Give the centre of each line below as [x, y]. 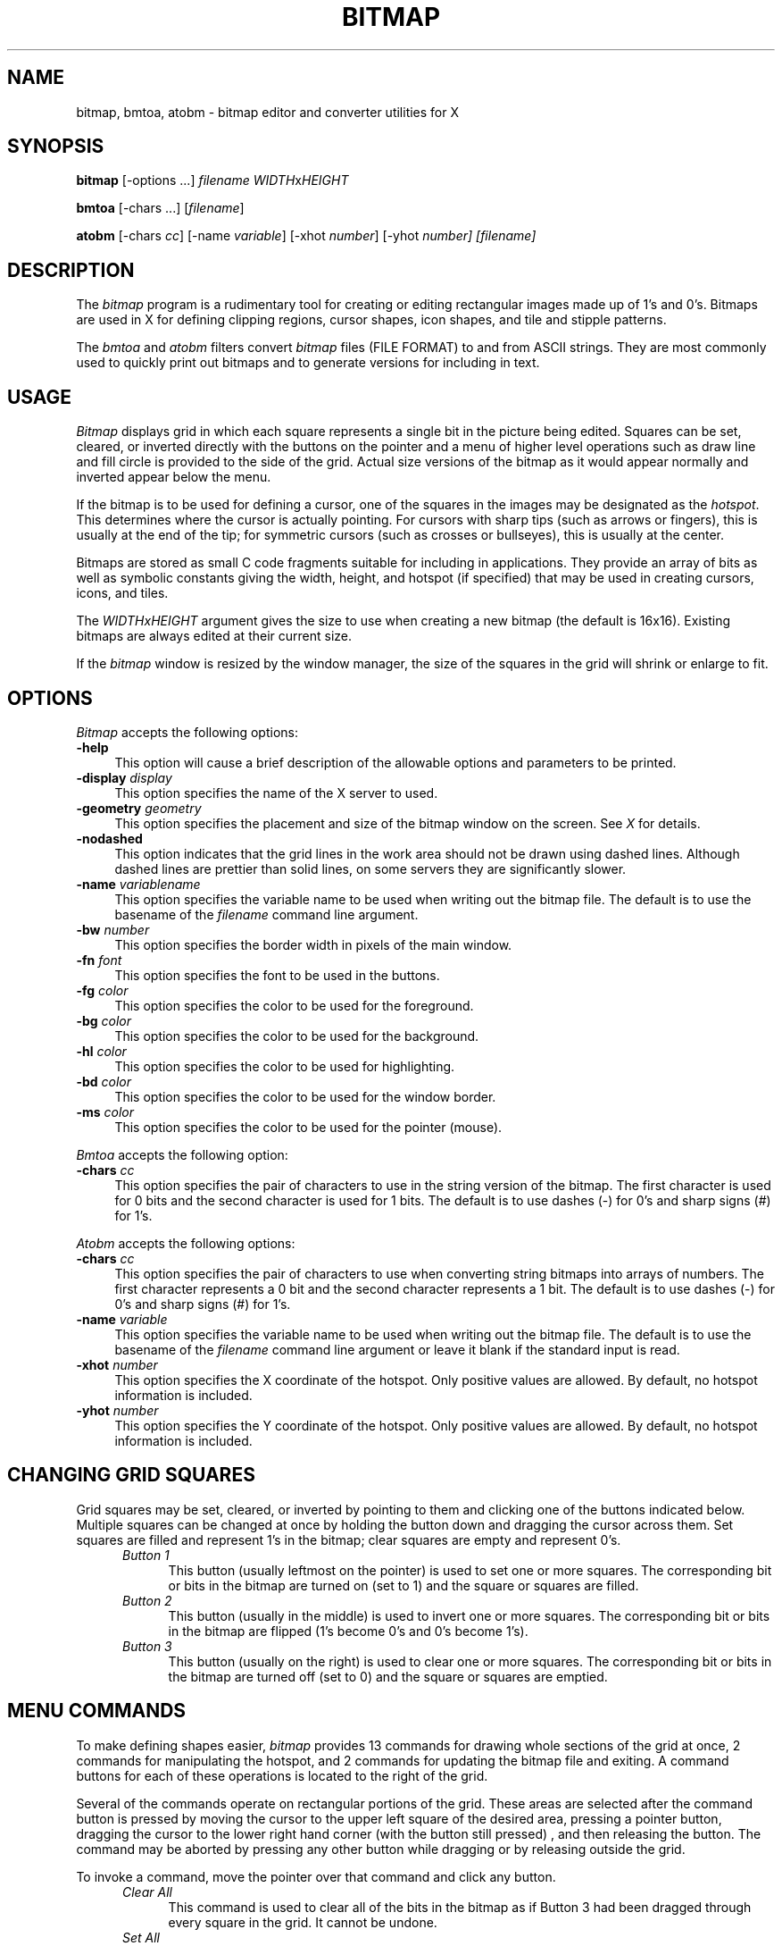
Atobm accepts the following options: [186, 1243]
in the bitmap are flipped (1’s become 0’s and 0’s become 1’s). [348, 1631]
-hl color [101, 1051]
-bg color [104, 1020]
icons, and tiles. [122, 593]
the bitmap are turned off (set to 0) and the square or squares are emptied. [388, 1676]
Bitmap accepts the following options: [187, 732]
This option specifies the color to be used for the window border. [305, 1096]
